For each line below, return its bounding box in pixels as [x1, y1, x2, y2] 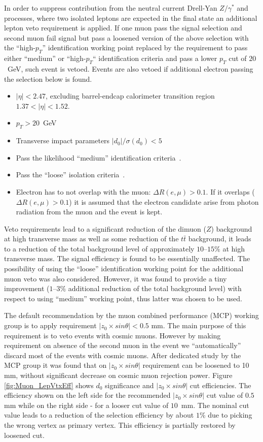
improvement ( [4, 283, 50, 294]
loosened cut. [4, 429, 45, 440]
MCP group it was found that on [4, 360, 107, 370]
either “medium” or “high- [4, 53, 86, 64]
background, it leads [188, 233, 251, 244]
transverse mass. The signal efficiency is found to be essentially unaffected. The [4, 253, 250, 264]
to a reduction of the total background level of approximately [4, 243, 195, 254]
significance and [105, 380, 154, 390]
